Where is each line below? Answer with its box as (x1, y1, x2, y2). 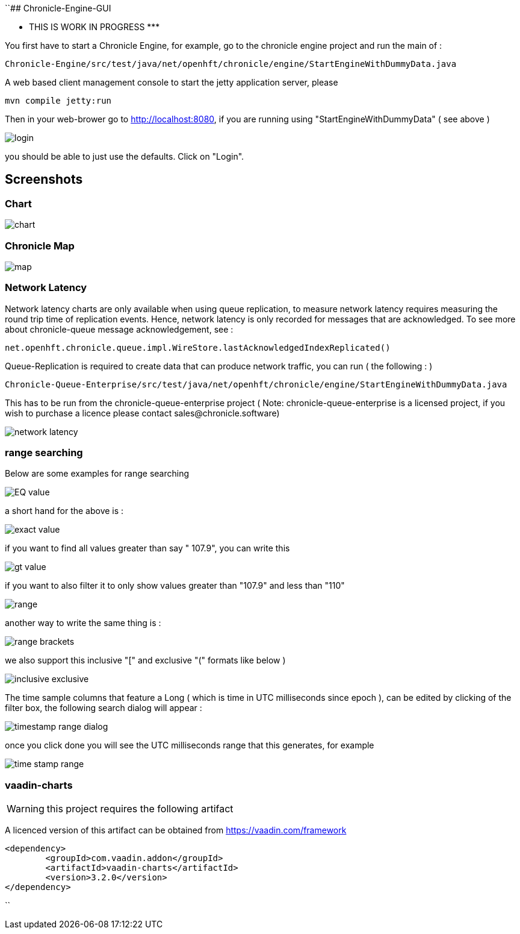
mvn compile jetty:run (5, 96, 112, 105)
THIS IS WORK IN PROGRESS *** (29, 22, 160, 32)
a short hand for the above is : (5, 506, 124, 516)
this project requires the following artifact (46, 803, 234, 815)
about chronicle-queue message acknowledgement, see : (5, 324, 234, 334)
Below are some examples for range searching (5, 468, 190, 479)
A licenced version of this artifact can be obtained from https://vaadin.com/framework (5, 825, 347, 836)
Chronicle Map (5, 239, 75, 252)
